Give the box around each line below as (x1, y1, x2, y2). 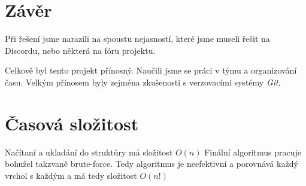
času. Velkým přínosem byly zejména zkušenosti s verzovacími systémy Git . (5, 75, 281, 88)
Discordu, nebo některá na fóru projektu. (5, 44, 156, 56)
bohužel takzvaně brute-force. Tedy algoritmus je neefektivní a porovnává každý (5, 157, 298, 170)
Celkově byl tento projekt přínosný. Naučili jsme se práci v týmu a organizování (5, 64, 297, 77)
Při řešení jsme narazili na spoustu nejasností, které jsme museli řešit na (5, 32, 270, 45)
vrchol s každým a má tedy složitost (5, 169, 137, 181)
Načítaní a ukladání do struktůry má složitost (5, 145, 173, 158)
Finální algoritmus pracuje (204, 145, 301, 158)
